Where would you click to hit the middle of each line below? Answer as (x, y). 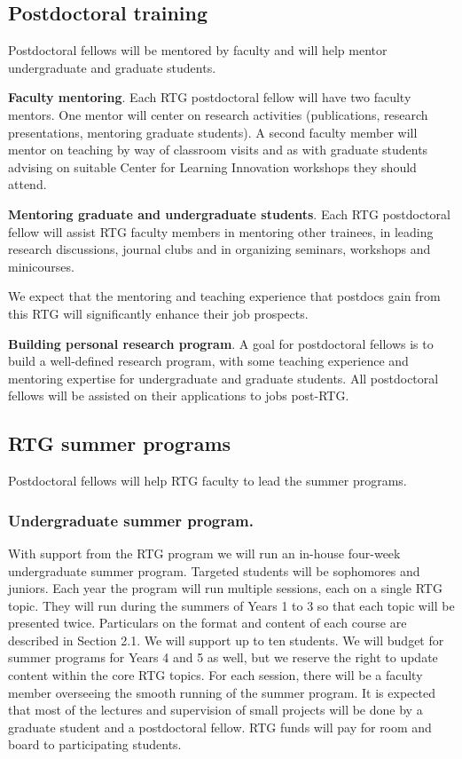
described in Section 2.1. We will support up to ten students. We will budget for (226, 640)
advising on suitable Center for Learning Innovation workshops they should (212, 166)
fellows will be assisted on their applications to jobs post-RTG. (179, 395)
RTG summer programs (120, 443)
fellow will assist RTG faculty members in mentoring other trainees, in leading (221, 231)
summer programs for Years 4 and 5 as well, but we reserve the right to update (223, 657)
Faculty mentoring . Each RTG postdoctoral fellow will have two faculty (210, 97)
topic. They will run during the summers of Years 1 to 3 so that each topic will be (231, 605)
